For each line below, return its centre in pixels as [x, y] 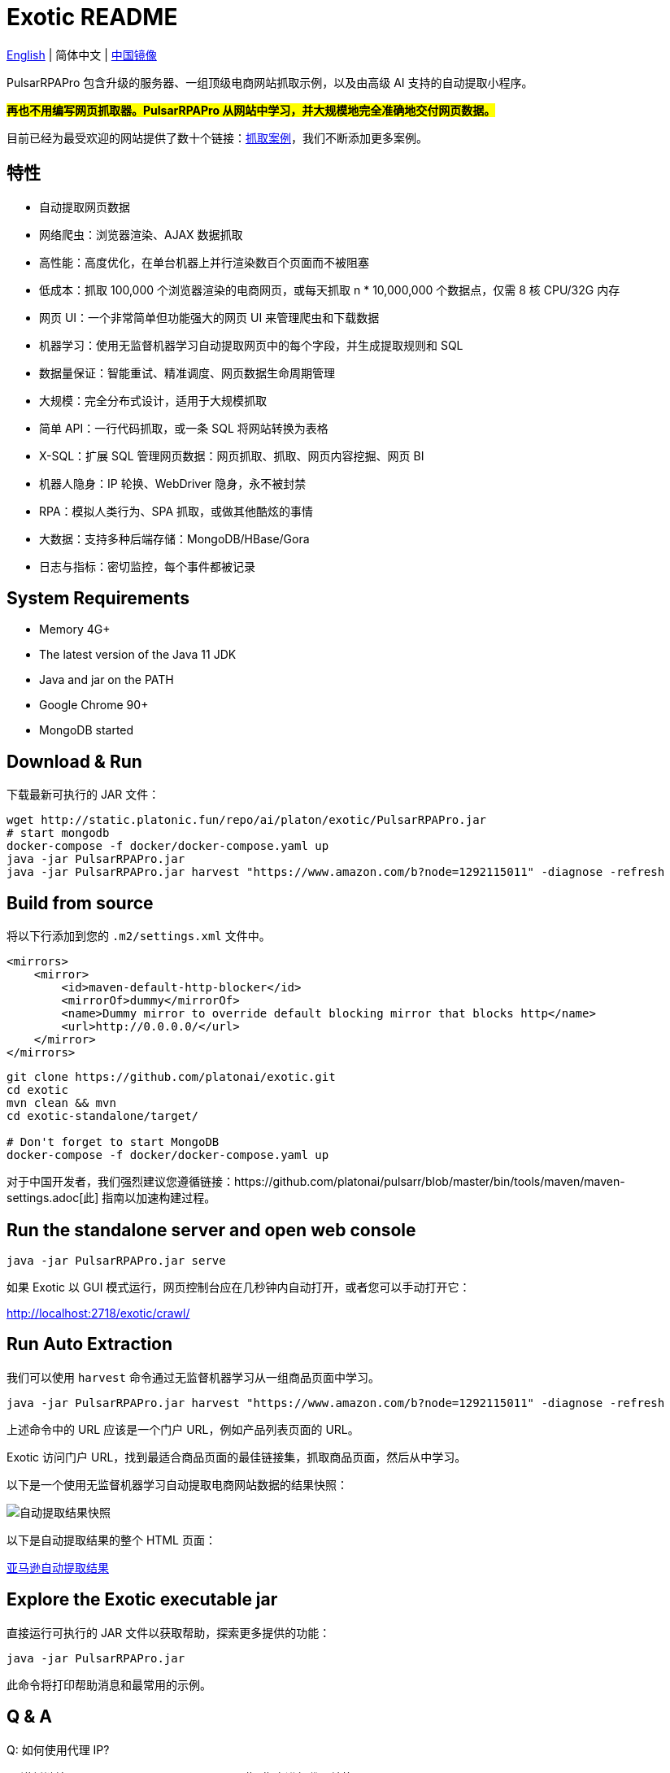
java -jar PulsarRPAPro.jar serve [116, 1260]
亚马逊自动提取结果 [58, 1567]
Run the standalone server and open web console [211, 1230]
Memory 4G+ [75, 629]
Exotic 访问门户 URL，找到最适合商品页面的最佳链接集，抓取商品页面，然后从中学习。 [237, 1457]
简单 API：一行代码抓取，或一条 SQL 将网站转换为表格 [184, 428]
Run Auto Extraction [90, 1344]
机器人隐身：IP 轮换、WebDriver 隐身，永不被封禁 [173, 483]
